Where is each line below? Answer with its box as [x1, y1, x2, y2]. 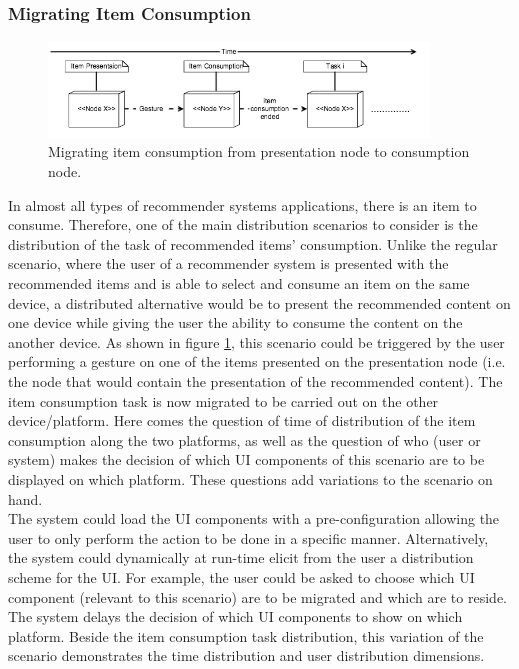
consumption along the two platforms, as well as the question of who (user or [8, 429, 481, 450]
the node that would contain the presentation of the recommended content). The [8, 370, 503, 391]
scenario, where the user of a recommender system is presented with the [8, 253, 449, 274]
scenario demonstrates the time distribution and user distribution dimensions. [8, 645, 485, 666]
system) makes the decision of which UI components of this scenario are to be [8, 449, 485, 470]
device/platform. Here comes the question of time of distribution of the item [8, 410, 476, 431]
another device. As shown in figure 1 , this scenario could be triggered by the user [8, 331, 505, 352]
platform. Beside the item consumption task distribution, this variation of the [8, 625, 484, 646]
